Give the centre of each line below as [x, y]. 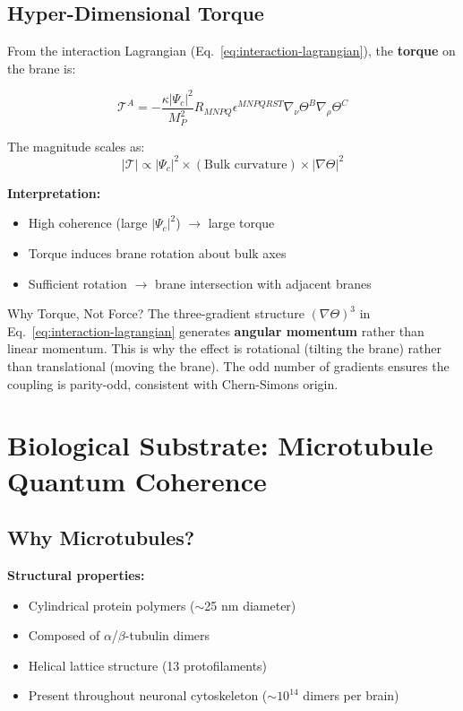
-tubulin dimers [167, 635]
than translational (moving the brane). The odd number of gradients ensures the [228, 366]
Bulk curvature [246, 165]
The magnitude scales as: [76, 146]
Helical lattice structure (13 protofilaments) [148, 665]
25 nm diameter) [250, 605]
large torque [241, 223]
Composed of [64, 635]
